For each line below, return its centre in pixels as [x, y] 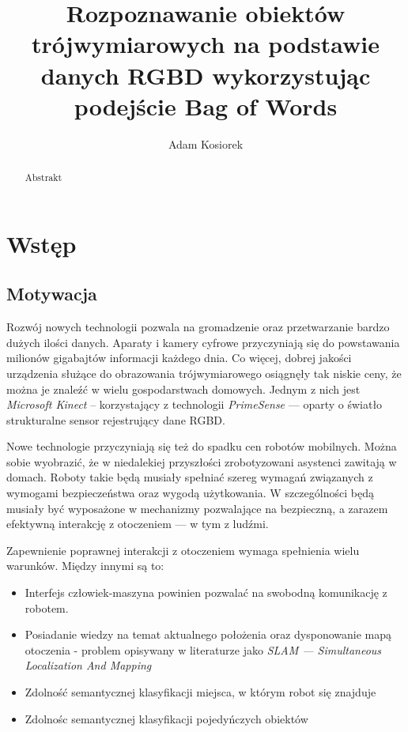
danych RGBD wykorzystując [206, 75]
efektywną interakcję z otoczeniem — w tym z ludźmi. [138, 524]
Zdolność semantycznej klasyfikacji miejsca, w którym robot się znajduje [200, 692]
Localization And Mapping [88, 665]
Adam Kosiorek [206, 143]
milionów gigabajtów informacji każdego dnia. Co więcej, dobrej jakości [179, 358]
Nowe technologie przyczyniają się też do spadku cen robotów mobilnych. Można [202, 446]
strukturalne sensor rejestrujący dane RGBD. [116, 419]
